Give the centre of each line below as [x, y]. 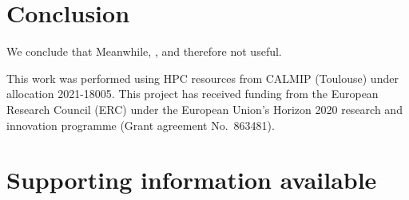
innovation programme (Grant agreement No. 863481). [141, 125]
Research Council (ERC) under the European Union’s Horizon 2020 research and [204, 109]
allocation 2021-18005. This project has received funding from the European [193, 94]
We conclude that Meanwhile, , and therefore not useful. [144, 51]
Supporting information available [192, 180]
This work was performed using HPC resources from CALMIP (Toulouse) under [203, 78]
